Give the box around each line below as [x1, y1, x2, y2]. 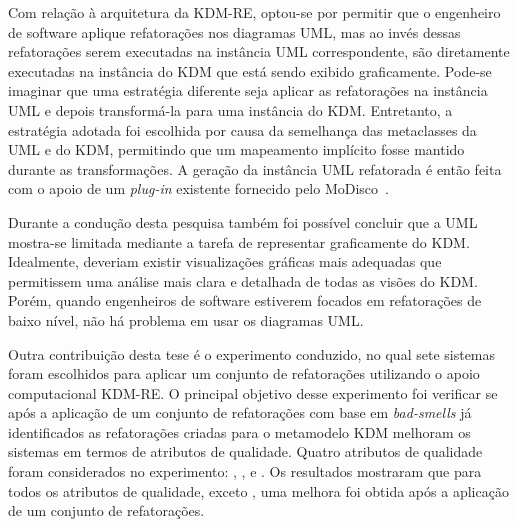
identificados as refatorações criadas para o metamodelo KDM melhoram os [8, 421, 471, 442]
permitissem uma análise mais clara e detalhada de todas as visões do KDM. [8, 270, 478, 291]
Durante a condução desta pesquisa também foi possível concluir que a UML [8, 211, 478, 232]
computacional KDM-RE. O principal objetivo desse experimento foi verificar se [8, 382, 498, 403]
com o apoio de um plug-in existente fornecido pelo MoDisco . [8, 178, 389, 199]
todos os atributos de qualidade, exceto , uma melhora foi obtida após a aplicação [8, 480, 509, 501]
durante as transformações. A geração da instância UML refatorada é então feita [8, 158, 502, 179]
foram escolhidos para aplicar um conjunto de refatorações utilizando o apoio [8, 363, 480, 384]
